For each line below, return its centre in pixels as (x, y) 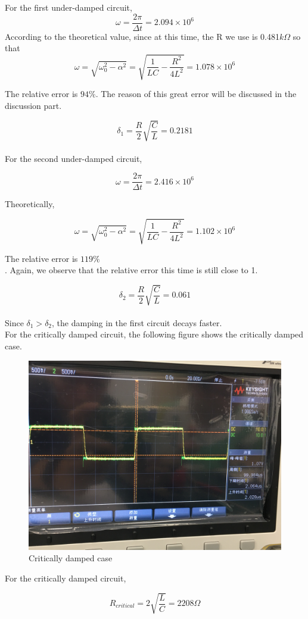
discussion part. (33, 105)
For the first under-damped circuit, (69, 7)
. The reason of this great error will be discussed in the (196, 94)
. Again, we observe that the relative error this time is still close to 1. (131, 270)
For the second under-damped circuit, (74, 158)
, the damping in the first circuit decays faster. (137, 322)
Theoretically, (30, 204)
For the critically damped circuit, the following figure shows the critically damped (154, 334)
